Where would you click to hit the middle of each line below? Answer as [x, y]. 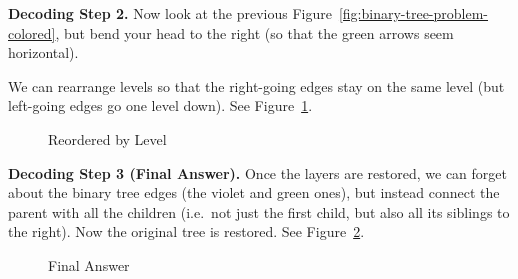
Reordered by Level [107, 138]
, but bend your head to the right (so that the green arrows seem [254, 32]
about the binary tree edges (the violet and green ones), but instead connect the [254, 192]
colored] [32, 32]
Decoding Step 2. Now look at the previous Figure [170, 13]
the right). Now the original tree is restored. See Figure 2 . [186, 231]
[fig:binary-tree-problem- [413, 13]
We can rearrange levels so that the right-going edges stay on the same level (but [256, 85]
